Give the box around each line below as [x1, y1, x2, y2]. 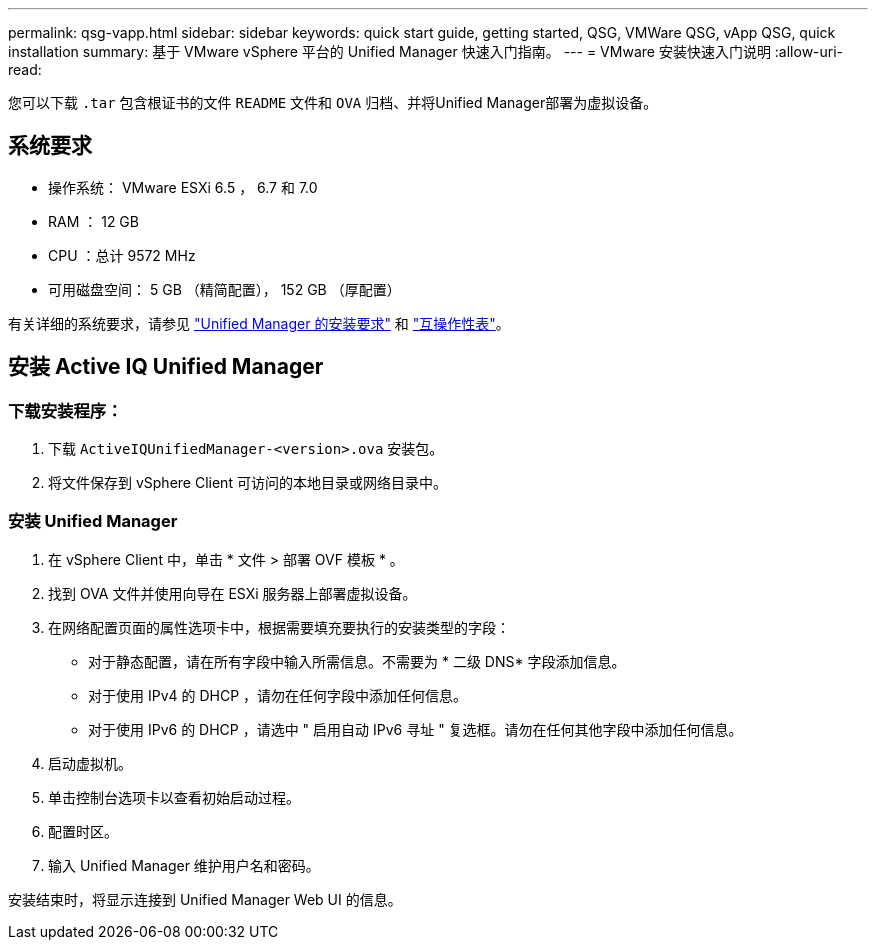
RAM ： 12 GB [48, 212, 139, 230]
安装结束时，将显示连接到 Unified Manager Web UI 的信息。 [8, 890, 402, 908]
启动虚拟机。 [48, 754, 132, 772]
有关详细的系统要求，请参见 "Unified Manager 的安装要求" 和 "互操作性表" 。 [8, 314, 510, 332]
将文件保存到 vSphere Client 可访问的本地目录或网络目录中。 [48, 474, 447, 492]
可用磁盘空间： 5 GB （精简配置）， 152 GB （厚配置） [48, 280, 401, 298]
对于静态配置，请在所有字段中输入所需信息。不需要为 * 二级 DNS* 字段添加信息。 [88, 652, 626, 670]
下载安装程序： [8, 400, 123, 421]
